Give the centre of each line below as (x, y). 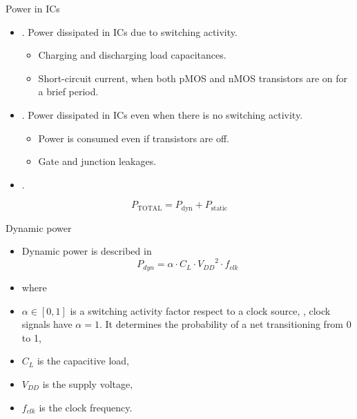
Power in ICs (33, 8)
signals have (47, 324)
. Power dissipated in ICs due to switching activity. (129, 31)
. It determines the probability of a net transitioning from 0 (225, 324)
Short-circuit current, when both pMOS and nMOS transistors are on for (193, 78)
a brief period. (68, 91)
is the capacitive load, (83, 361)
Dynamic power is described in (87, 251)
